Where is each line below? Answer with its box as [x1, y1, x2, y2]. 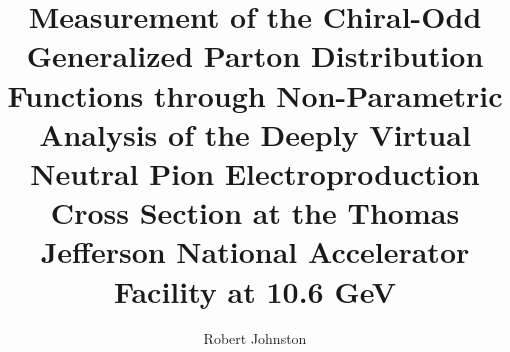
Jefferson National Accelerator [40, 231, 470, 272]
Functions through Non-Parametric [7, 74, 503, 115]
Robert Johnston [203, 328, 307, 349]
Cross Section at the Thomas [50, 192, 460, 233]
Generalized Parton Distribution [26, 35, 484, 76]
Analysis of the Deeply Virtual [39, 113, 471, 154]
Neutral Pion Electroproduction [30, 152, 480, 193]
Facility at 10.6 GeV [113, 270, 397, 311]
